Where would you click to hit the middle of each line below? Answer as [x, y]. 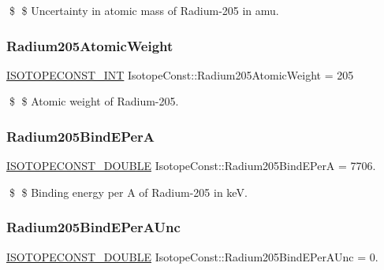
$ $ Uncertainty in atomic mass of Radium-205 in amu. [144, 10]
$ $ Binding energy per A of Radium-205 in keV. [128, 192]
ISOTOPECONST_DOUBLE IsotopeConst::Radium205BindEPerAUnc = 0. [192, 256]
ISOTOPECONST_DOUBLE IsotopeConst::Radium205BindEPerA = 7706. [191, 166]
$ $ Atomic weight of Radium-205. [94, 101]
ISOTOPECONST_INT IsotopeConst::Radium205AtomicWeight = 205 [180, 74]
